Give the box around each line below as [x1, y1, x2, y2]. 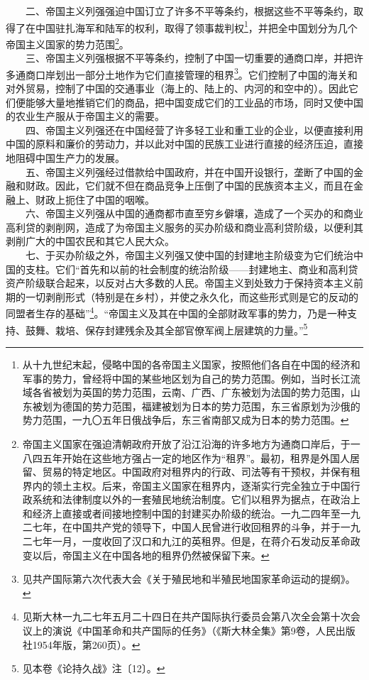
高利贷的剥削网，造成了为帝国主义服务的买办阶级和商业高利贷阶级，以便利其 [6, 219, 363, 234]
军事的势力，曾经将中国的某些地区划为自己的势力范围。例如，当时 [22, 371, 331, 385]
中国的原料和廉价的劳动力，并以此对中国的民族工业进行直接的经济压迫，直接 [6, 136, 363, 151]
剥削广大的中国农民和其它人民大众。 [6, 234, 175, 248]
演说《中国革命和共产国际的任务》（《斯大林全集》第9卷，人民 [52, 623, 336, 638]
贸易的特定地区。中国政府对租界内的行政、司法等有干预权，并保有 [42, 464, 351, 479]
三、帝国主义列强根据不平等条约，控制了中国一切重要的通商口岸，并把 [25, 50, 353, 65]
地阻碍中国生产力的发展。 [6, 150, 125, 165]
